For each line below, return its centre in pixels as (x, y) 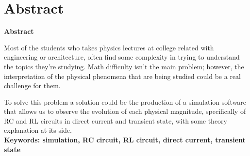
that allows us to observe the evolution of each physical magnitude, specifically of (125, 111)
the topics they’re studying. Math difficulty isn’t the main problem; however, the (124, 66)
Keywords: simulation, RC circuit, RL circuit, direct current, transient (125, 140)
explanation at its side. (38, 130)
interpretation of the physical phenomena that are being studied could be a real (123, 76)
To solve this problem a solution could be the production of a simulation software (125, 101)
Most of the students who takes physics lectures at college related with (109, 47)
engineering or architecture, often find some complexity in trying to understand (122, 57)
